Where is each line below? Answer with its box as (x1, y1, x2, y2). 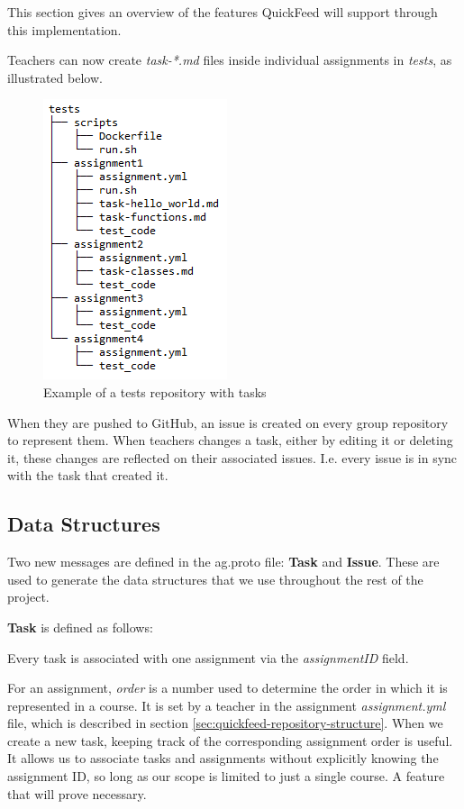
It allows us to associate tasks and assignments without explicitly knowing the (7, 749, 439, 768)
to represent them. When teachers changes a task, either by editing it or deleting (7, 431, 453, 450)
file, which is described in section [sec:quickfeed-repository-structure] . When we (7, 714, 443, 732)
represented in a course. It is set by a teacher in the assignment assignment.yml (7, 695, 446, 714)
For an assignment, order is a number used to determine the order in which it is (7, 678, 448, 697)
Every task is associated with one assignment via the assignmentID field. (7, 648, 409, 667)
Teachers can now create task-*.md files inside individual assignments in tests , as (7, 50, 452, 69)
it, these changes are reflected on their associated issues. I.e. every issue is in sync (7, 448, 458, 467)
